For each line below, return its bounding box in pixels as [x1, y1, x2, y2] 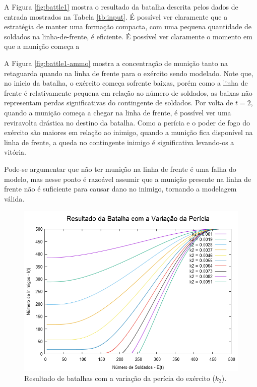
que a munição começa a [4, 41, 80, 51]
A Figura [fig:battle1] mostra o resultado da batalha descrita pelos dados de [4, 2, 238, 12]
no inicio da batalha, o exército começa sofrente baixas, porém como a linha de [4, 78, 248, 88]
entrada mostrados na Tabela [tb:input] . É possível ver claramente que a [4, 11, 228, 22]
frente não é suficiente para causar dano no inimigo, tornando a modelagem [4, 183, 237, 194]
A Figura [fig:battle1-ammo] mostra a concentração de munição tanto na [4, 57, 228, 68]
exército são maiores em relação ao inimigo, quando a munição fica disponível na [4, 127, 253, 138]
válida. [4, 193, 25, 204]
